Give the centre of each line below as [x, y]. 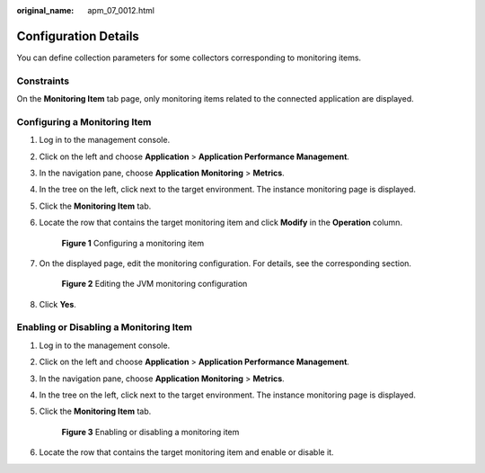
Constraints [43, 81]
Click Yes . [57, 304]
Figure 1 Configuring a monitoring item [133, 243]
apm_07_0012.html [121, 10]
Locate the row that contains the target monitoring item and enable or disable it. [186, 452]
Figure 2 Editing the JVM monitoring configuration [154, 284]
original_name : [45, 10]
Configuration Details [78, 36]
